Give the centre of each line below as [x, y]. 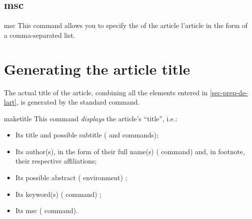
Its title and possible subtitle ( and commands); [87, 135]
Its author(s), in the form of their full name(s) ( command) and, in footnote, [130, 151]
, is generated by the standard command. [78, 102]
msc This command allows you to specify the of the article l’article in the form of [126, 25]
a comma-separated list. [40, 35]
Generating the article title [97, 68]
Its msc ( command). [47, 210]
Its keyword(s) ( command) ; [58, 194]
